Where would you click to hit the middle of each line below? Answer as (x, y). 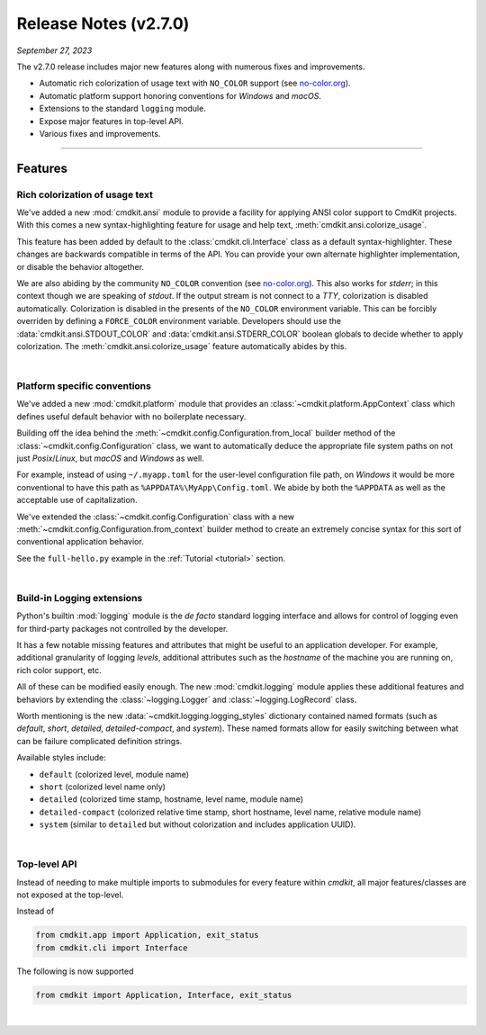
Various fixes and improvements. (100, 133)
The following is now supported (75, 971)
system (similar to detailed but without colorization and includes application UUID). (198, 824)
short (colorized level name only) (103, 787)
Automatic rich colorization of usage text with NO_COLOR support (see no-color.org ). (195, 83)
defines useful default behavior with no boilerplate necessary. (131, 416)
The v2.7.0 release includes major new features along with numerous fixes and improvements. (191, 67)
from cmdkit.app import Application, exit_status (147, 935)
